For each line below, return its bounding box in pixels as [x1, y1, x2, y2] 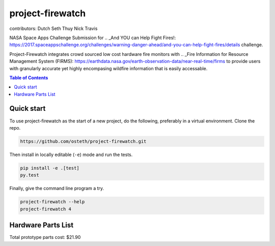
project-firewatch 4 [20, 206, 71, 212]
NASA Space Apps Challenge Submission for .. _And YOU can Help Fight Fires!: [9, 35, 176, 41]
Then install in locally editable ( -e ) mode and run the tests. [9, 151, 133, 158]
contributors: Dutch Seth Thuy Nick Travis [9, 25, 98, 32]
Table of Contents [9, 74, 48, 81]
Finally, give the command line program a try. [9, 186, 104, 192]
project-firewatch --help [20, 199, 85, 205]
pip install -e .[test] [20, 165, 80, 171]
